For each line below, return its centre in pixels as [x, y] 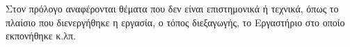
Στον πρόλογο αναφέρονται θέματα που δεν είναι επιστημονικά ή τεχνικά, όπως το [172, 8]
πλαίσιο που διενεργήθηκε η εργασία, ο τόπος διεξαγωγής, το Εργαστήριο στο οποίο [175, 22]
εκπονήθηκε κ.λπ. [41, 36]
